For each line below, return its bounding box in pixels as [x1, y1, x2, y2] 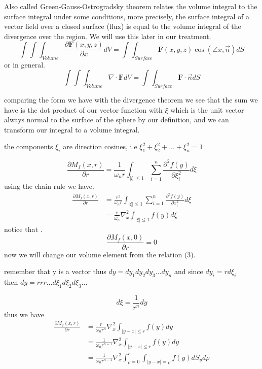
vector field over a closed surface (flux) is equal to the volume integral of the [4, 21, 241, 31]
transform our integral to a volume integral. [4, 124, 140, 135]
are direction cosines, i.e [63, 141, 137, 152]
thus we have [4, 309, 45, 319]
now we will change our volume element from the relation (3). [4, 249, 196, 259]
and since [174, 266, 203, 277]
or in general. [4, 59, 45, 70]
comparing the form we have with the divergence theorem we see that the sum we [4, 94, 258, 105]
